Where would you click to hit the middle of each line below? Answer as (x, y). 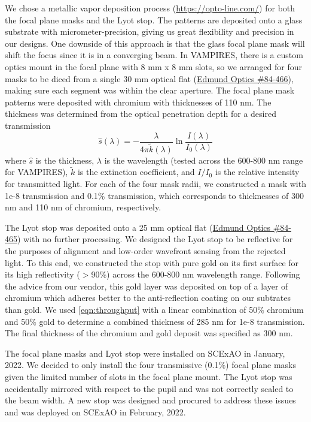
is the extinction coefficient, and (136, 172)
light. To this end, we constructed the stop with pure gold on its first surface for (152, 262)
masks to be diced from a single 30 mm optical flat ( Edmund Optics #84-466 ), (149, 78)
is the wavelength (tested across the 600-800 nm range (204, 160)
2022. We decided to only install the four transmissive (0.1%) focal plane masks (151, 365)
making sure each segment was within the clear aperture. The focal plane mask (150, 90)
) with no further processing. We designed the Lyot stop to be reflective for (155, 239)
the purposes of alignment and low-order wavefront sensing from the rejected (145, 251)
